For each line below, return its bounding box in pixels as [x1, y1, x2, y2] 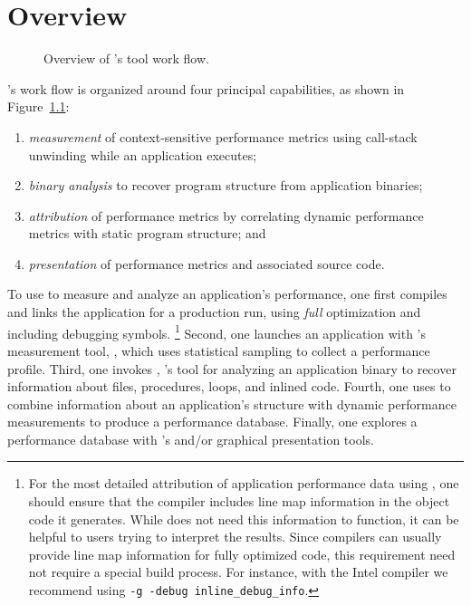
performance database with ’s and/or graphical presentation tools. [7, 429, 374, 448]
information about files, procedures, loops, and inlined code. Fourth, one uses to [7, 377, 451, 396]
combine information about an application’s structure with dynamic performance [7, 394, 457, 413]
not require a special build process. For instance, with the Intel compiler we [28, 562, 448, 581]
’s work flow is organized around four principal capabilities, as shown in [7, 79, 405, 98]
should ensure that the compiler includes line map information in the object [28, 492, 450, 511]
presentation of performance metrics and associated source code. [28, 254, 385, 273]
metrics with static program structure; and [28, 224, 266, 243]
